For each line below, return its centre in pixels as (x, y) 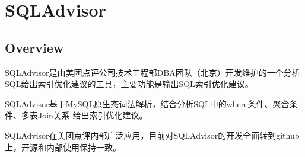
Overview (34, 47)
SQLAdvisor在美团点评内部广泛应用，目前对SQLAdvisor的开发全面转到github (152, 135)
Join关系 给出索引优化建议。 (93, 115)
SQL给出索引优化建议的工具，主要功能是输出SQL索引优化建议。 (129, 84)
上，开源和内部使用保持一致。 (63, 147)
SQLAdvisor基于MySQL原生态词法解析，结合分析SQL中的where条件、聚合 (147, 103)
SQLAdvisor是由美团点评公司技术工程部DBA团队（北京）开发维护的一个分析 (152, 72)
